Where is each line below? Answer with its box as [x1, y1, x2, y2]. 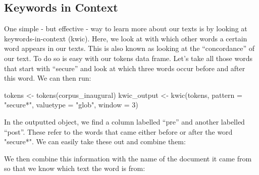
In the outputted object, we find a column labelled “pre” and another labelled [4, 116, 245, 127]
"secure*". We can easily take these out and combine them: [4, 136, 186, 147]
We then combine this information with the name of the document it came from [4, 153, 252, 163]
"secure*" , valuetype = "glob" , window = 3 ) [4, 99, 138, 110]
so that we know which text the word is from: [4, 163, 145, 173]
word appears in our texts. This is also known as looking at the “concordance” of [4, 43, 255, 53]
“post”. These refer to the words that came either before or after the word [4, 126, 233, 137]
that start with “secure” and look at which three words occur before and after [4, 63, 245, 73]
